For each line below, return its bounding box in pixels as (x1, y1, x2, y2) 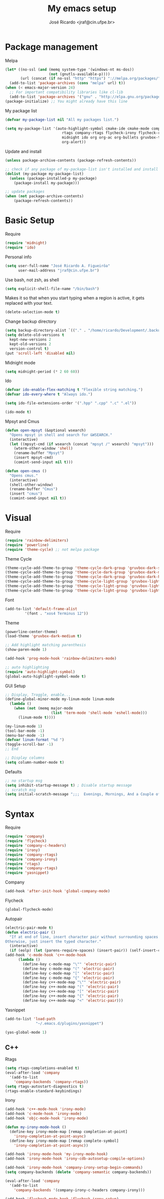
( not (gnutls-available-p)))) (48, 71, 110, 76)
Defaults (5, 769, 22, 774)
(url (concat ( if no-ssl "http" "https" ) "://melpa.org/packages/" (20, 76, 161, 81)
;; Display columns (5, 755, 45, 761)
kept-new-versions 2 (9, 337, 51, 342)
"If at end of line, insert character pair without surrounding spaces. (9, 934, 161, 939)
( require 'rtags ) (5, 861, 41, 866)
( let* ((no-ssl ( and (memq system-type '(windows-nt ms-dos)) (5, 67, 134, 72)
